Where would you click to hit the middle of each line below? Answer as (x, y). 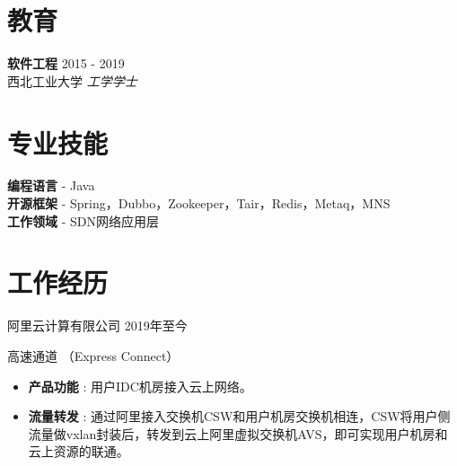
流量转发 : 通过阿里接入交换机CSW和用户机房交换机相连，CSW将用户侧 (239, 416)
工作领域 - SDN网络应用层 (83, 220)
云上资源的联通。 (79, 451)
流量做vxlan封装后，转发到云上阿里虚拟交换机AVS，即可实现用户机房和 (238, 433)
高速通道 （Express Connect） (93, 355)
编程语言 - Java (51, 185)
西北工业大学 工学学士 (72, 80)
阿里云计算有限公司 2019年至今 (97, 325)
